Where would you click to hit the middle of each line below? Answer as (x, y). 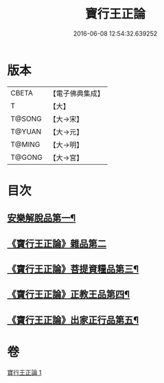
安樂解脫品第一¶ (42, 218)
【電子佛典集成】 (77, 93)
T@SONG (26, 119)
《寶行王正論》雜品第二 (57, 243)
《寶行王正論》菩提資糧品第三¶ (73, 269)
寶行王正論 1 (24, 372)
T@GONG (26, 157)
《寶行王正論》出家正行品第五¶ (73, 320)
